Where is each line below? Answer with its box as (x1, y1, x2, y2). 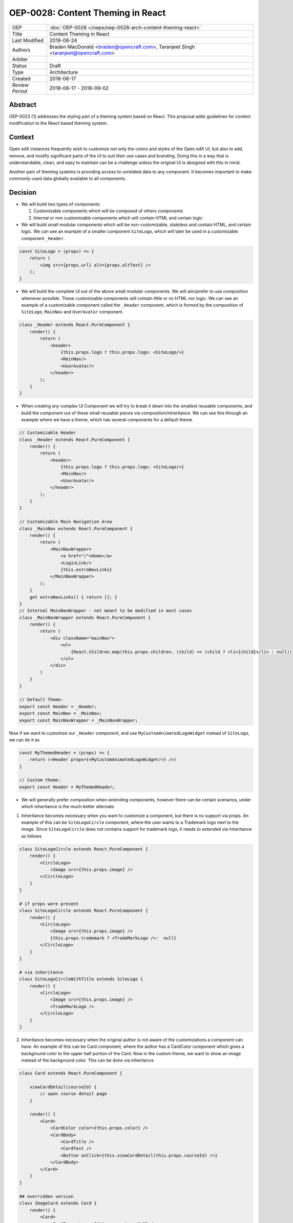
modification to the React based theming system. (9, 120, 108, 126)
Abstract (9, 100, 37, 109)
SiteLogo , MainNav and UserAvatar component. (21, 309, 124, 315)
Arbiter (12, 56, 28, 63)
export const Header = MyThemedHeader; (19, 784, 115, 790)
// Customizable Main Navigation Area (19, 519, 112, 524)
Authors (12, 46, 30, 53)
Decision (9, 188, 37, 197)
